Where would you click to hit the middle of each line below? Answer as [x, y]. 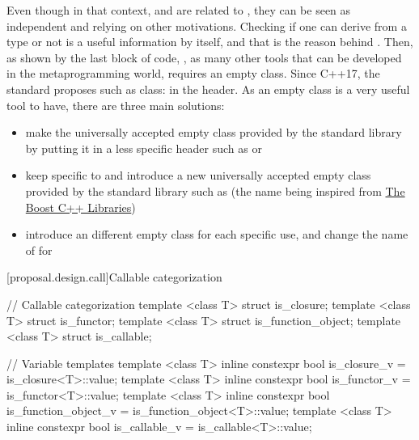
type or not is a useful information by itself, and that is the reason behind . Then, [210, 42]
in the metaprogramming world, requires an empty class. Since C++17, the [193, 73]
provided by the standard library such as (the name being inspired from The [215, 190]
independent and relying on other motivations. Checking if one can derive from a [207, 25]
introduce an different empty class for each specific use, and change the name [217, 234]
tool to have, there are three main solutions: [116, 105]
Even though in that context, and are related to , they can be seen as [179, 10]
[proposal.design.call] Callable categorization [114, 277]
